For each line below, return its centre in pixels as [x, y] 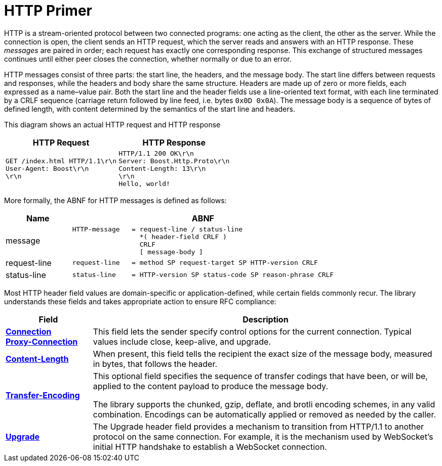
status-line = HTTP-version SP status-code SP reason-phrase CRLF [203, 275]
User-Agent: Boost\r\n [47, 168]
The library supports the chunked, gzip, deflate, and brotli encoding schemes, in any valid [264, 404]
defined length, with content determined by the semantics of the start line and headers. [150, 109]
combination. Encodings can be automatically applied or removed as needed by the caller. [265, 414]
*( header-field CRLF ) [183, 237]
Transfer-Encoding [43, 395]
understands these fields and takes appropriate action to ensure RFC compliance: [140, 301]
